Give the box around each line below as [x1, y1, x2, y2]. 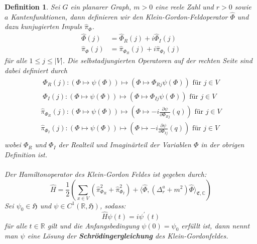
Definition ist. [5, 149, 47, 159]
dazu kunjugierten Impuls [5, 21, 82, 32]
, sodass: [99, 200, 126, 210]
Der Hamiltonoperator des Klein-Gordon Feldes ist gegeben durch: [5, 168, 207, 179]
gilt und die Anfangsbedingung [47, 220, 140, 230]
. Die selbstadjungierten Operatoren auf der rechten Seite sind [62, 55, 252, 66]
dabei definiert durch [5, 65, 67, 75]
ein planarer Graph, [70, 2, 132, 12]
